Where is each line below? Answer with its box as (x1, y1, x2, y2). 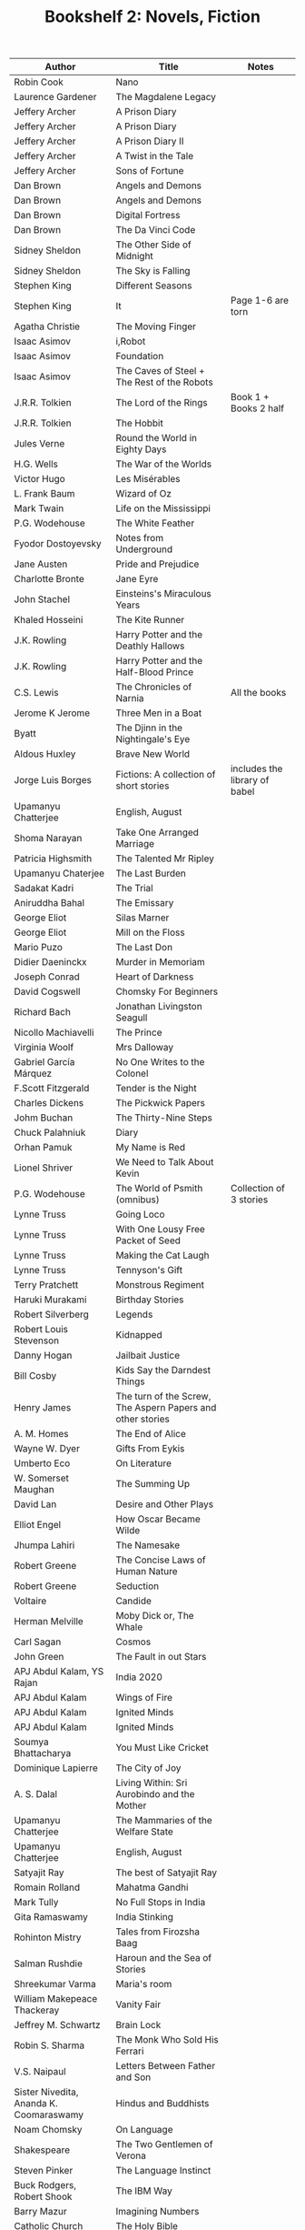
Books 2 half (230, 402, 284, 415)
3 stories (230, 1193, 269, 1206)
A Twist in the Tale (115, 150, 194, 163)
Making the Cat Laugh (115, 1249, 211, 1261)
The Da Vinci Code (115, 224, 196, 236)
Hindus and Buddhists (115, 2097, 210, 2110)
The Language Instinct (115, 2165, 212, 2177)
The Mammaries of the (115, 1814, 212, 1827)
